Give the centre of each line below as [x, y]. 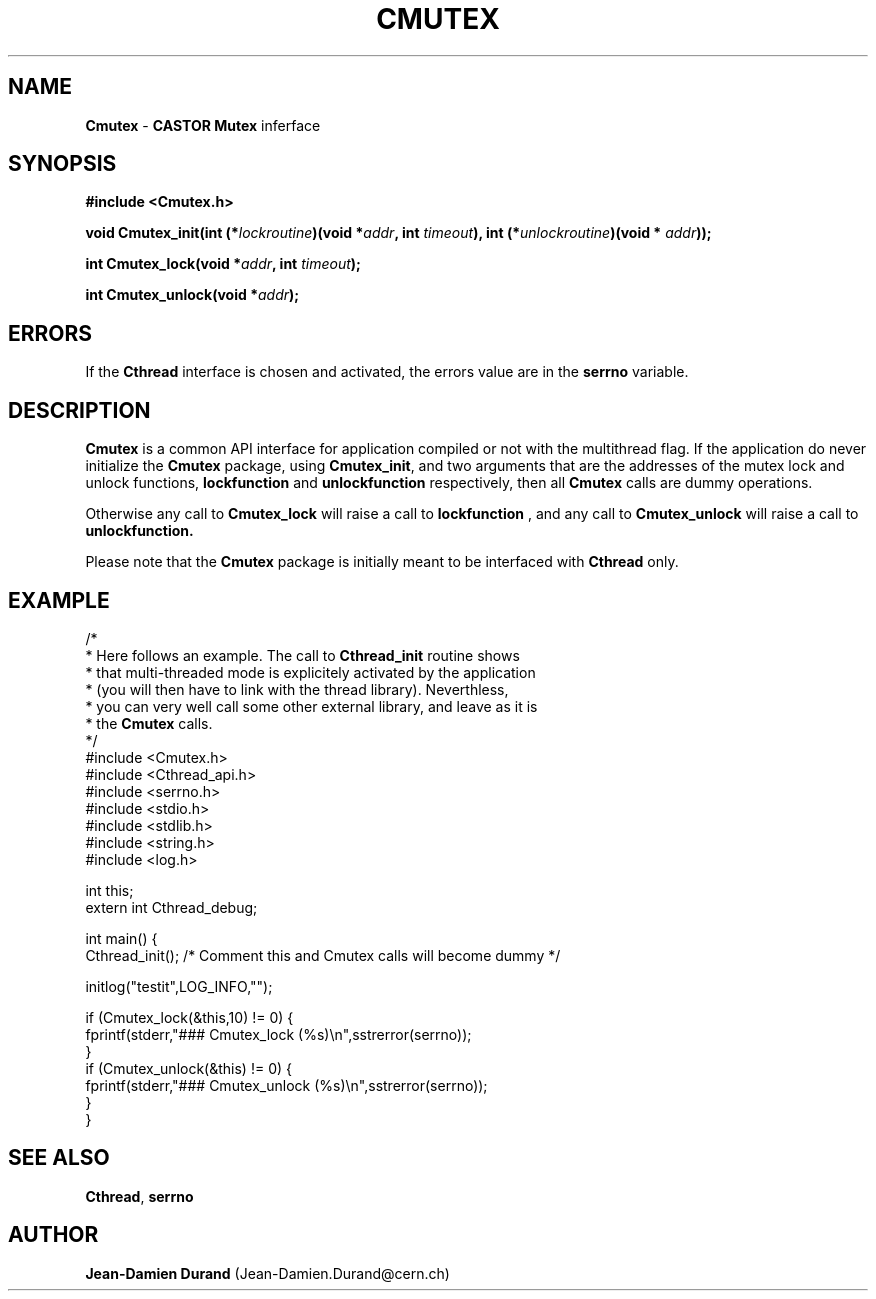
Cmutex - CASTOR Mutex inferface [203, 125]
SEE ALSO [59, 1158]
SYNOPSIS [62, 164]
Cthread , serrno [139, 1196]
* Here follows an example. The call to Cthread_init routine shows [302, 655]
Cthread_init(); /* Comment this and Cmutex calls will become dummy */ [323, 955]
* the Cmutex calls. [149, 723]
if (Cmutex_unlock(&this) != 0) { [188, 1068]
